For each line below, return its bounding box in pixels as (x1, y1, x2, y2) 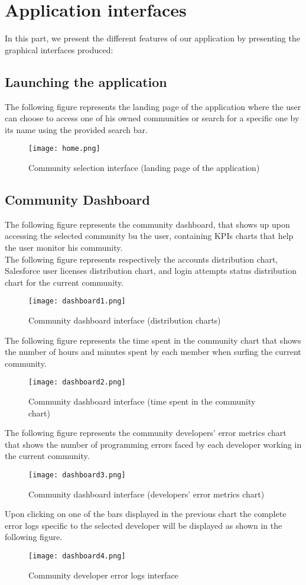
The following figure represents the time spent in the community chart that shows (5, 334, 301, 346)
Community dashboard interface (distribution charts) (28, 313, 221, 326)
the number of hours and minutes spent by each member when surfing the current (5, 345, 301, 358)
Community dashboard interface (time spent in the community (28, 395, 256, 407)
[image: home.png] (28, 144, 100, 153)
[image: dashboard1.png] (28, 297, 126, 306)
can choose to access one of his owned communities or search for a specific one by (5, 112, 300, 124)
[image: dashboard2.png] (28, 378, 126, 387)
